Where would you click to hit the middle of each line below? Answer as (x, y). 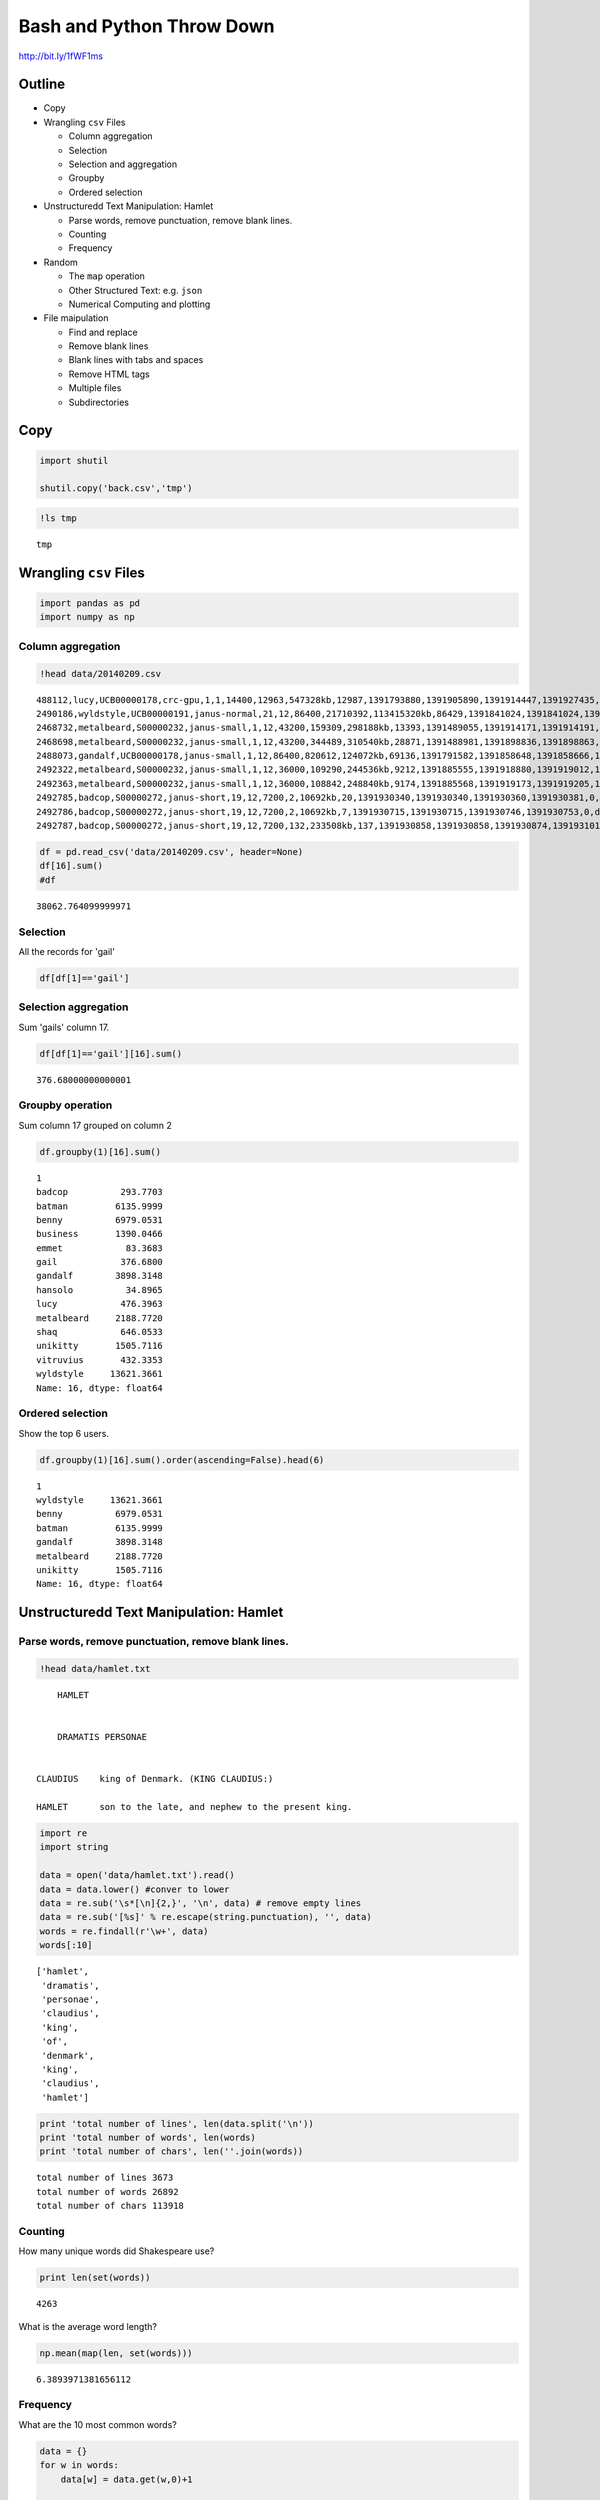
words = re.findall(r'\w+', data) (124, 1931)
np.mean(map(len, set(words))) (116, 2353)
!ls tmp (58, 518)
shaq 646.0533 (100, 1332)
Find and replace (103, 332)
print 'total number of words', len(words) (148, 2138)
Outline (41, 84)
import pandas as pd (89, 603)
